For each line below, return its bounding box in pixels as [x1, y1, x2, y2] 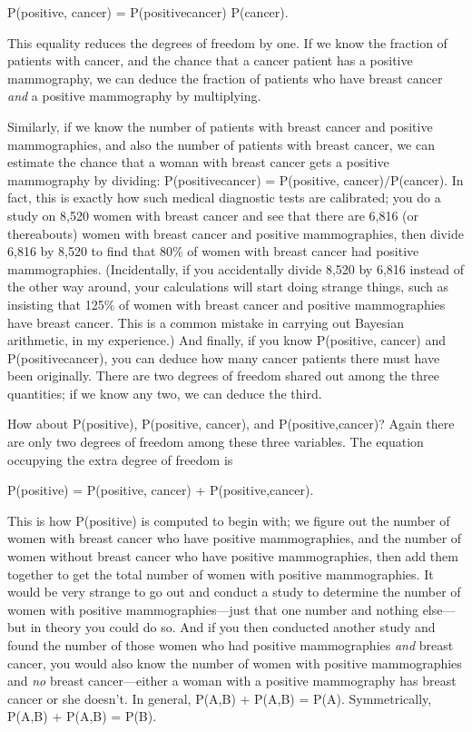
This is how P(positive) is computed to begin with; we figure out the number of [7, 510, 450, 529]
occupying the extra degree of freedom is [7, 450, 233, 469]
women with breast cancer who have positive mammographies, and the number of [7, 529, 462, 548]
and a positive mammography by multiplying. [7, 86, 261, 105]
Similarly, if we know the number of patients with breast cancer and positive [7, 116, 433, 135]
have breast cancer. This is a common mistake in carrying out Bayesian [7, 312, 405, 331]
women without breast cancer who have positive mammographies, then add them [7, 547, 458, 566]
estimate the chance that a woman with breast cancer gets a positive [7, 153, 389, 172]
